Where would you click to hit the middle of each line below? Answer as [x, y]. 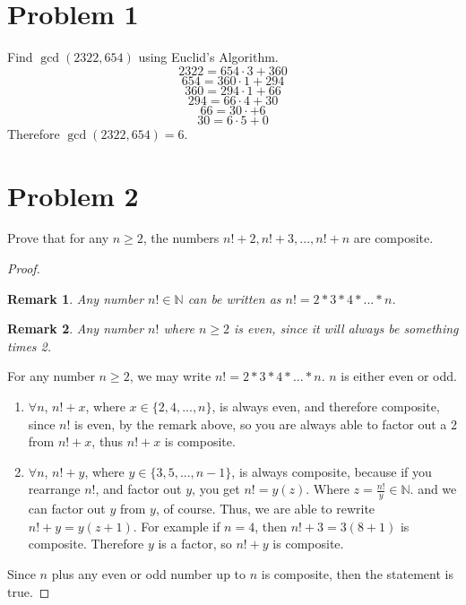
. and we [433, 489]
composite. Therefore [86, 544]
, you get [216, 489]
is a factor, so [195, 544]
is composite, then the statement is [357, 573]
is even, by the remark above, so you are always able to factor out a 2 [266, 423]
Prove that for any [58, 238]
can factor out [67, 509]
